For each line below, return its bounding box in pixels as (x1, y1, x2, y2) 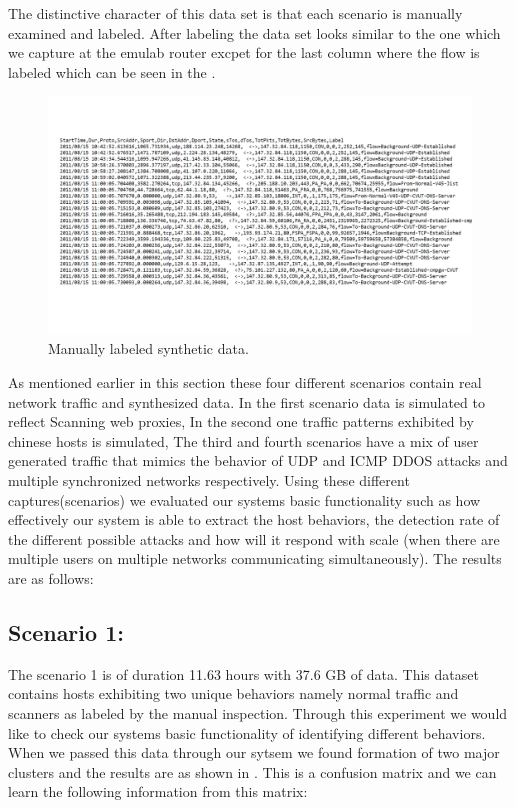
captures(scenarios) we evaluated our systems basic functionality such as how (8, 489, 481, 510)
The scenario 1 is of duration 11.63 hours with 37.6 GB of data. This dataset (8, 663, 479, 684)
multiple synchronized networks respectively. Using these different (8, 470, 410, 491)
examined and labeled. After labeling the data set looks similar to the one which (8, 22, 501, 43)
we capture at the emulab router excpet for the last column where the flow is (8, 42, 480, 63)
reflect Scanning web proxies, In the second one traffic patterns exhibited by (8, 411, 474, 432)
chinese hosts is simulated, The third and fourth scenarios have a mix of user (8, 430, 479, 451)
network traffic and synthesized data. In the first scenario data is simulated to (8, 391, 485, 412)
